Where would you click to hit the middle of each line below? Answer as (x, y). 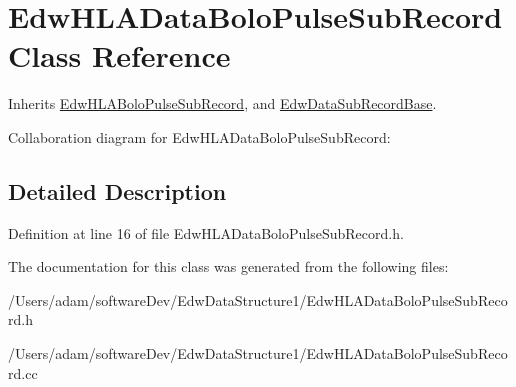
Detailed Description (117, 190)
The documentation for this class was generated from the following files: (228, 266)
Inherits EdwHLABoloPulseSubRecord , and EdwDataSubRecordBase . (222, 103)
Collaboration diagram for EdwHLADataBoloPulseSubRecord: (199, 136)
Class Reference (119, 55)
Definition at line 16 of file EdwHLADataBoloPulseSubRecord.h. (206, 232)
